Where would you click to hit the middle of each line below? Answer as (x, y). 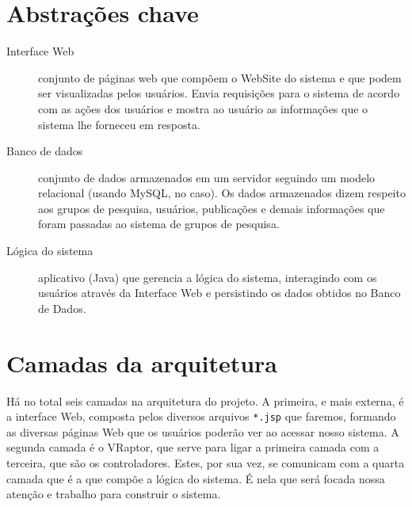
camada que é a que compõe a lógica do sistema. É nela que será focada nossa (196, 478)
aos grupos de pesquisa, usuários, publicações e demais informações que (212, 208)
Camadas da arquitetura (142, 362)
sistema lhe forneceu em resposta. (119, 124)
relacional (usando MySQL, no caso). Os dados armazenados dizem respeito (222, 193)
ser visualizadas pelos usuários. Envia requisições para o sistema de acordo (219, 93)
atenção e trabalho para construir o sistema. (114, 494)
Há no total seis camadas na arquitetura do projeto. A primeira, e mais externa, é (205, 400)
